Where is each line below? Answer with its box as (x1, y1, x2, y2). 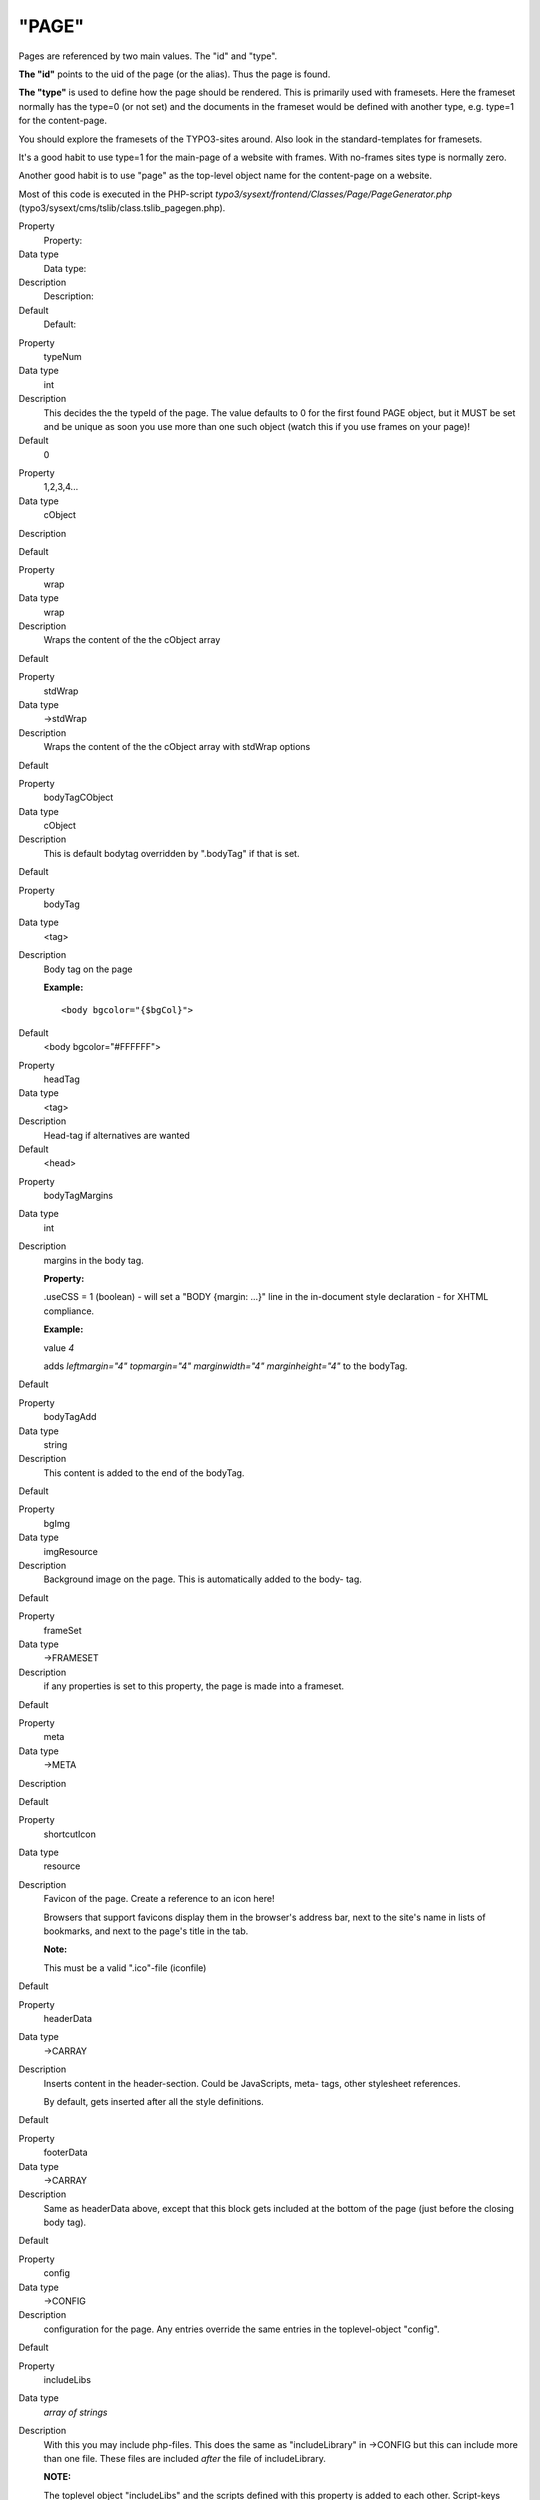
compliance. (43, 1305, 95, 1317)
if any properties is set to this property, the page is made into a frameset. (43, 1680, 345, 1692)
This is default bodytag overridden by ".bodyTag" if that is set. (43, 847, 300, 859)
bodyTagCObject (43, 791, 114, 804)
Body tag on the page (43, 963, 133, 975)
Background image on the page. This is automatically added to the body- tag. (43, 1573, 362, 1585)
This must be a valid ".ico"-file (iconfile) (43, 1961, 207, 1974)
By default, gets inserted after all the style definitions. (43, 2095, 264, 2107)
